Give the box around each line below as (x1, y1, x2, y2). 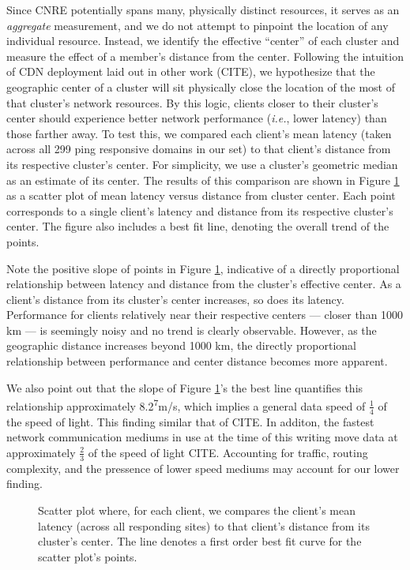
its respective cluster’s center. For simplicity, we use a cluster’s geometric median (6, 156, 398, 172)
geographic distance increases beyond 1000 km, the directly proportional (6, 337, 357, 354)
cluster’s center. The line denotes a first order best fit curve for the (38, 533, 362, 549)
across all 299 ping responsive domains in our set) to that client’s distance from (6, 141, 391, 157)
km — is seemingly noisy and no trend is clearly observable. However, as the (6, 321, 377, 338)
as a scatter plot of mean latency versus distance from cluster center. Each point (6, 187, 396, 204)
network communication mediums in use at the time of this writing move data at (6, 429, 398, 445)
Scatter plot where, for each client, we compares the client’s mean (38, 501, 355, 518)
